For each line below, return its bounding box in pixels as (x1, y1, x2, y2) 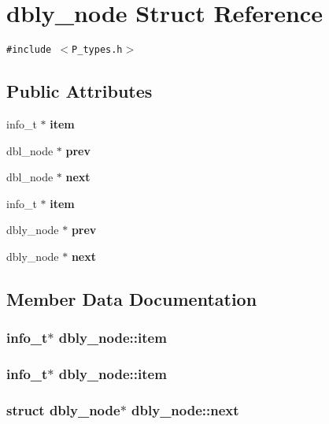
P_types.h (72, 44, 123, 56)
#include (6, 44, 52, 56)
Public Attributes (6, 79, 153, 103)
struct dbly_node (6, 400, 120, 419)
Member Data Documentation (6, 286, 257, 311)
